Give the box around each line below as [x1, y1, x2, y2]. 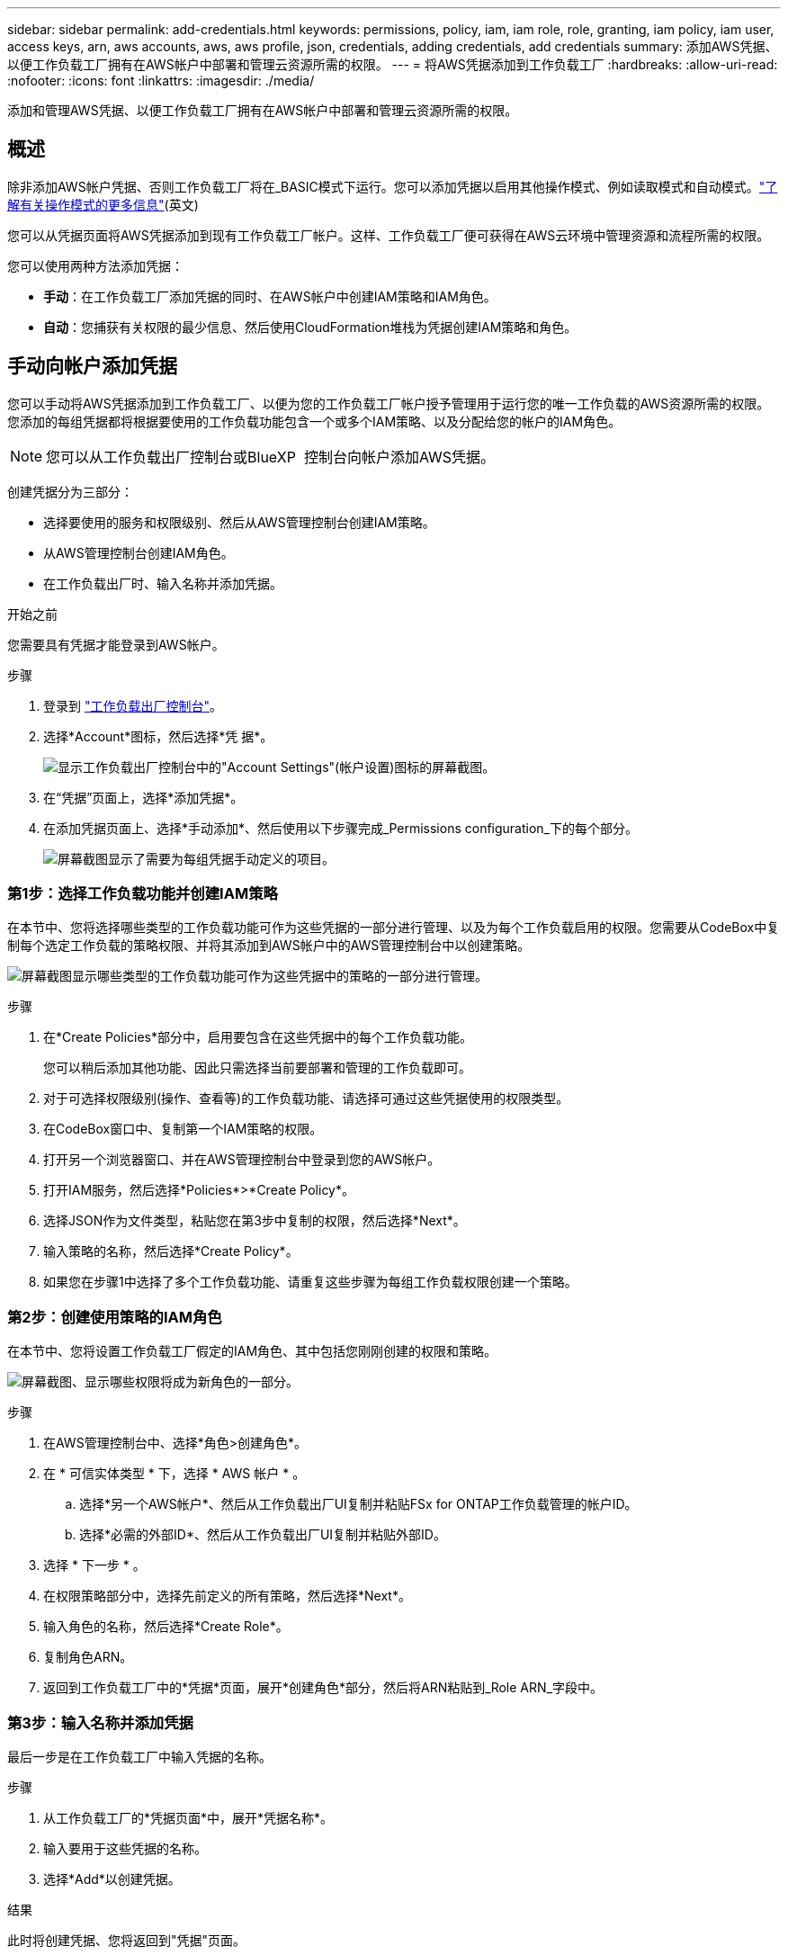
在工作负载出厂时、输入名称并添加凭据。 [43, 575, 282, 591]
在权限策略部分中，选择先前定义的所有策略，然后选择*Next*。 [43, 1588, 411, 1604]
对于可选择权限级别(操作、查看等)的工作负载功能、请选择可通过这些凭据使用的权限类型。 [43, 1090, 569, 1107]
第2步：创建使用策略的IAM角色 [7, 1307, 222, 1326]
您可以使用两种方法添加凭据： [7, 257, 184, 274]
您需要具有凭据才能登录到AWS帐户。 [7, 636, 225, 652]
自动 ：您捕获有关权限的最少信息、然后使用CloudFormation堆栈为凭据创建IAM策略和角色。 [43, 318, 578, 335]
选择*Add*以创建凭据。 [43, 1870, 181, 1887]
